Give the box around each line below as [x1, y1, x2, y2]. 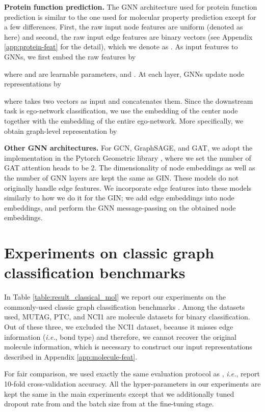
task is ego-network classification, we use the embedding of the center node [4, 105, 238, 116]
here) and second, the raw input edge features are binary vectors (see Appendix [4, 31, 253, 42]
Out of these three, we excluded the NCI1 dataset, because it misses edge [4, 321, 233, 332]
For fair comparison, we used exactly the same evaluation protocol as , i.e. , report [4, 368, 260, 379]
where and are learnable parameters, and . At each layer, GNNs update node [4, 68, 245, 79]
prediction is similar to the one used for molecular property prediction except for [4, 11, 256, 22]
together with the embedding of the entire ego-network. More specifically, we [4, 115, 244, 126]
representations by [4, 78, 61, 89]
